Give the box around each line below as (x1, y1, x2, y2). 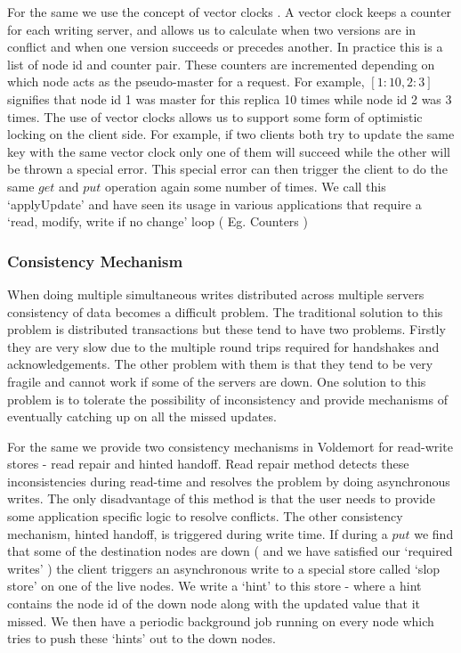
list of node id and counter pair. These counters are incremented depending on (7, 54, 435, 73)
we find (414, 524, 454, 543)
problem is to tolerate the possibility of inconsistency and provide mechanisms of (7, 389, 448, 408)
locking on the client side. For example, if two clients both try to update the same (7, 125, 455, 143)
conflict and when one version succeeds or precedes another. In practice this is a (7, 37, 443, 56)
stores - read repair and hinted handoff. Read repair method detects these (7, 454, 409, 473)
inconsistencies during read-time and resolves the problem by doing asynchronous (7, 471, 450, 490)
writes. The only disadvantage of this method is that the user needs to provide (7, 489, 435, 508)
